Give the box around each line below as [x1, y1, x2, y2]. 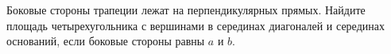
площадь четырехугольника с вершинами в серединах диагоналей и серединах [6, 17, 385, 33]
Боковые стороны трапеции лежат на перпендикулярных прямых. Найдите [6, 2, 366, 17]
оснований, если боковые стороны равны [6, 33, 205, 49]
